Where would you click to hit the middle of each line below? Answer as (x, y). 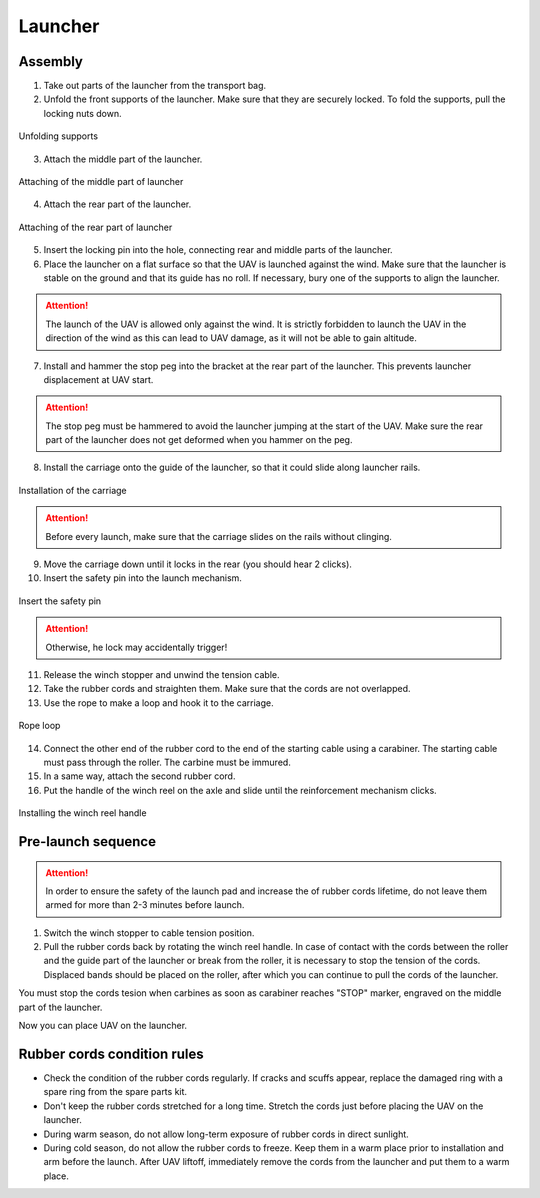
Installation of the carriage (72, 490)
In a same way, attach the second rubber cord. (139, 776)
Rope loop (39, 726)
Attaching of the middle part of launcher (101, 182)
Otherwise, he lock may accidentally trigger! (136, 647)
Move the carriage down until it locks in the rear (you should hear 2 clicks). (197, 564)
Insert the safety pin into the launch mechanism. (142, 578)
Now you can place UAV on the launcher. (103, 1026)
